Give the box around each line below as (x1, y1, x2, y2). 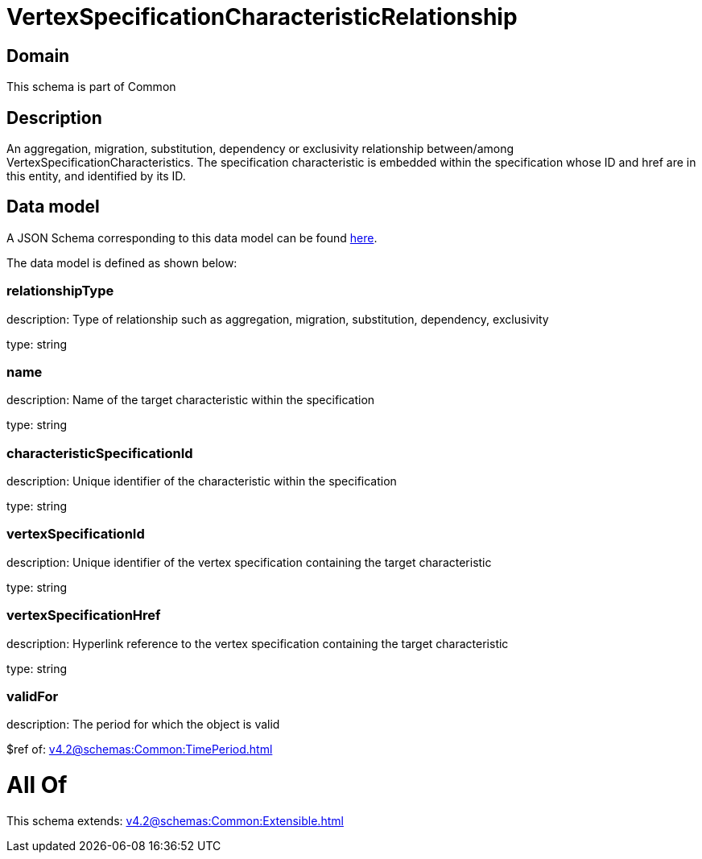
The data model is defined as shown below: (6, 255, 237, 270)
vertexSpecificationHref (6, 607, 161, 624)
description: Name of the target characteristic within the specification (6, 393, 375, 407)
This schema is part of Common (6, 80, 176, 94)
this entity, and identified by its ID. (6, 169, 186, 184)
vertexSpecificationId (6, 526, 145, 543)
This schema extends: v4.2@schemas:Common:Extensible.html (6, 813, 344, 828)
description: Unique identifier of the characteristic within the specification (6, 474, 397, 489)
